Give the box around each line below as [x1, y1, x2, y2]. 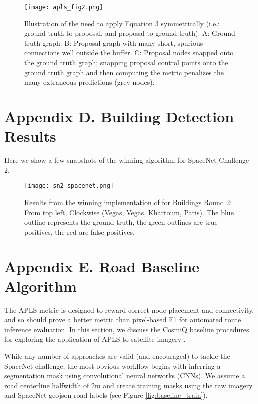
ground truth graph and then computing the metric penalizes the [24, 67, 224, 77]
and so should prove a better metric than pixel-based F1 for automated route [4, 314, 241, 325]
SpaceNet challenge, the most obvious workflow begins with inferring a [4, 360, 221, 371]
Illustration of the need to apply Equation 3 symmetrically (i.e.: [24, 18, 220, 28]
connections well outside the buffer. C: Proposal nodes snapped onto [24, 47, 234, 58]
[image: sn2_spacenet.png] [24, 182, 114, 190]
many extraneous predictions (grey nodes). [24, 77, 155, 87]
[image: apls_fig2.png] [24, 4, 103, 11]
